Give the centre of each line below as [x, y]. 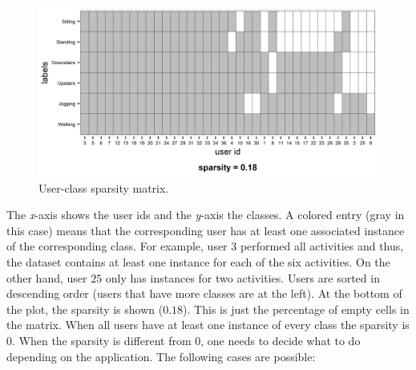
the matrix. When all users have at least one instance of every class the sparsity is [208, 325]
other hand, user [47, 277]
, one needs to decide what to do [281, 340]
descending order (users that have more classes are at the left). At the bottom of [204, 293]
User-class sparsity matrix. [104, 187]
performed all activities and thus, [322, 246]
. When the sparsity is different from [102, 340]
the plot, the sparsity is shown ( [85, 309]
